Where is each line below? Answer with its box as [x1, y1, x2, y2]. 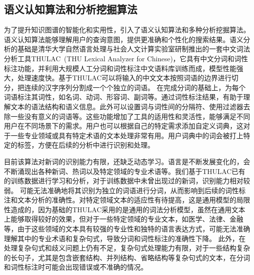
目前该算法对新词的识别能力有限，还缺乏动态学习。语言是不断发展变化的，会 [4, 156, 250, 166]
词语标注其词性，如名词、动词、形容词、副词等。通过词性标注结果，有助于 [4, 92, 243, 102]
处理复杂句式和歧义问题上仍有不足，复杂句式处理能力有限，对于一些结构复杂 [4, 243, 250, 253]
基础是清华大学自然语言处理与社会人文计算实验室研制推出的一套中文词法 [17, 44, 250, 54]
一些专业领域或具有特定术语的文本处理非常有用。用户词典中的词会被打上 [10, 130, 243, 140]
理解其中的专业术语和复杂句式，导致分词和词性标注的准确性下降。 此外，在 [4, 233, 246, 243]
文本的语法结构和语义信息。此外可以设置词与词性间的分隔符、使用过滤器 [10, 101, 243, 111]
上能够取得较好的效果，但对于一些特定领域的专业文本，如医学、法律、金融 [4, 214, 243, 224]
